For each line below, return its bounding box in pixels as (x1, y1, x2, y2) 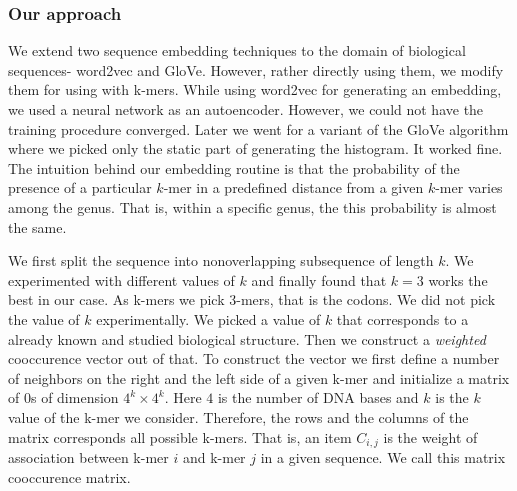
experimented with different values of (8, 269, 235, 290)
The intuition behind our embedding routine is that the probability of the (8, 157, 460, 178)
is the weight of (383, 426, 478, 447)
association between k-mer (8, 446, 169, 467)
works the (428, 269, 488, 290)
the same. (8, 216, 67, 237)
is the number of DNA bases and (217, 387, 419, 408)
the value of (8, 308, 80, 329)
